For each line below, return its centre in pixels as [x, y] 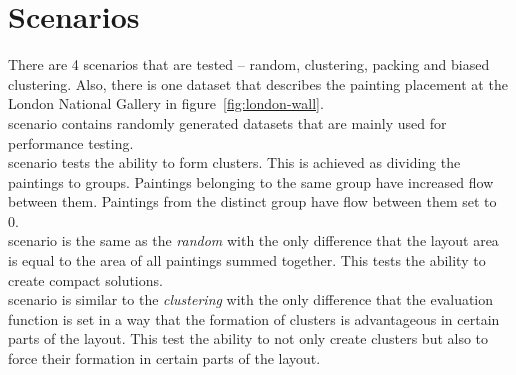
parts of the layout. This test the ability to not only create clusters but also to [248, 338]
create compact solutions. [85, 279]
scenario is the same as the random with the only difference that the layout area [253, 240]
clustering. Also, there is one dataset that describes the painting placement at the [258, 83]
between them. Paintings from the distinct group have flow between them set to [252, 201]
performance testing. [71, 142]
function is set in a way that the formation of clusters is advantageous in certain [254, 318]
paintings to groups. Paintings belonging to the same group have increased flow [251, 181]
